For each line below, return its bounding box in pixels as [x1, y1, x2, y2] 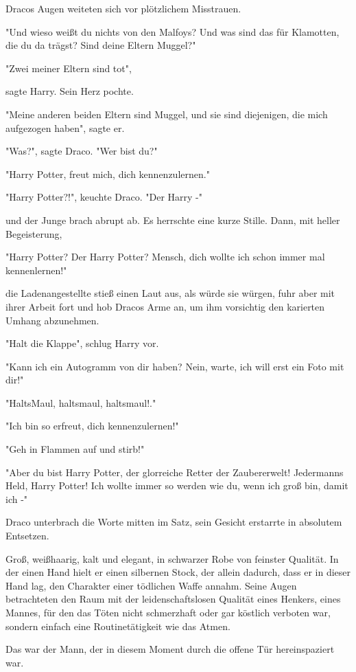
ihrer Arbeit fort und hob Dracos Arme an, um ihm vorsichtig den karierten [5, 299, 325, 313]
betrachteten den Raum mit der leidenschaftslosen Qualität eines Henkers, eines [5, 592, 341, 606]
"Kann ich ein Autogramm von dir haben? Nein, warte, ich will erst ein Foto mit [5, 359, 344, 373]
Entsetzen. [5, 528, 49, 543]
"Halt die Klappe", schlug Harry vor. [5, 336, 159, 350]
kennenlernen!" [5, 262, 67, 277]
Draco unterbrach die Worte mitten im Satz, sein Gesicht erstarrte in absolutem [5, 515, 342, 529]
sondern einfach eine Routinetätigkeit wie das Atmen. [5, 618, 230, 633]
